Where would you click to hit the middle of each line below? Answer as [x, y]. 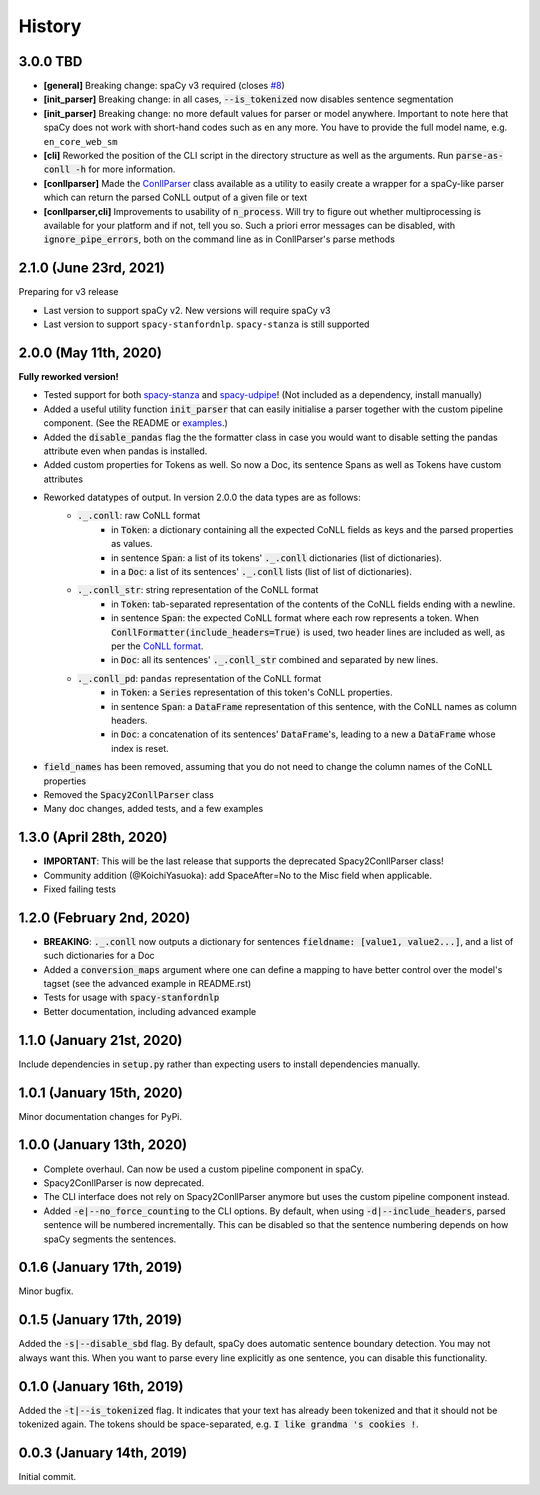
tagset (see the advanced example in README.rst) [147, 984]
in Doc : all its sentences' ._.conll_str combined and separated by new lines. [275, 660]
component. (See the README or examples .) [136, 423]
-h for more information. [125, 169]
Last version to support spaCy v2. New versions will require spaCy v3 [187, 310]
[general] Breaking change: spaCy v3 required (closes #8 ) [164, 86]
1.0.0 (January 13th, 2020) [103, 1145]
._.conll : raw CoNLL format [139, 516]
